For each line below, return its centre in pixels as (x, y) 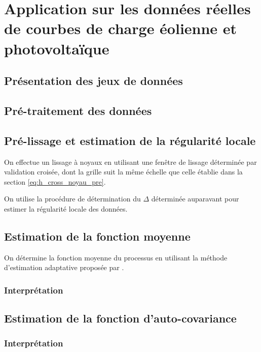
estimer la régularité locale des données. (66, 208)
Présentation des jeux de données (94, 81)
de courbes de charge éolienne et (121, 28)
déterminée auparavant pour (195, 199)
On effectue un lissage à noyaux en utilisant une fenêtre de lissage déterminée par (130, 162)
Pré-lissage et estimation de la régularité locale (130, 140)
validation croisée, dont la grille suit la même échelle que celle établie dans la (123, 172)
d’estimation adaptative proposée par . (64, 267)
